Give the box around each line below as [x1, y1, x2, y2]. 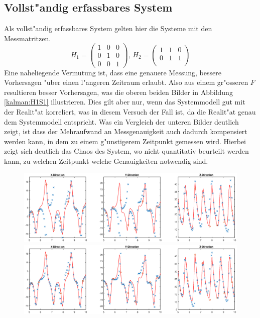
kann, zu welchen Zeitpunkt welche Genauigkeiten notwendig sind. [4, 155, 208, 166]
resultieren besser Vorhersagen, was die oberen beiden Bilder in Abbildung [4, 86, 233, 97]
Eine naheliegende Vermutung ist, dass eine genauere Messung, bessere [4, 67, 221, 77]
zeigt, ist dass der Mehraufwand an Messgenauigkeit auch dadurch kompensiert [4, 126, 247, 137]
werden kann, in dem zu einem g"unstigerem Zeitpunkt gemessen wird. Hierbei [4, 136, 246, 146]
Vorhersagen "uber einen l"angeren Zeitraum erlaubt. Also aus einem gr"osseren [4, 77, 248, 87]
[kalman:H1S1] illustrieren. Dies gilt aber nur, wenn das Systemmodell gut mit [4, 96, 245, 107]
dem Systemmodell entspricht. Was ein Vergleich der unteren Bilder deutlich [4, 116, 239, 127]
